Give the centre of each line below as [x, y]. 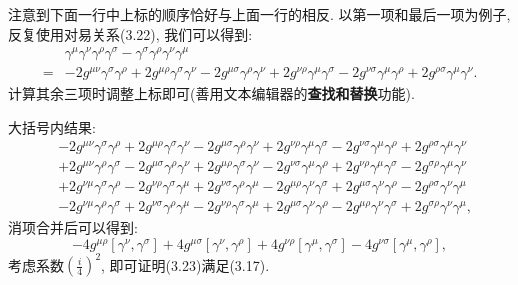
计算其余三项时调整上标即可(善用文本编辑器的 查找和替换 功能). [211, 93]
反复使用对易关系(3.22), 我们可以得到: [130, 33]
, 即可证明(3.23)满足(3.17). [185, 264]
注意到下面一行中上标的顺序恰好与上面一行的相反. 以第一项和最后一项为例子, [259, 14]
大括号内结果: [52, 127]
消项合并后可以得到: [73, 227]
